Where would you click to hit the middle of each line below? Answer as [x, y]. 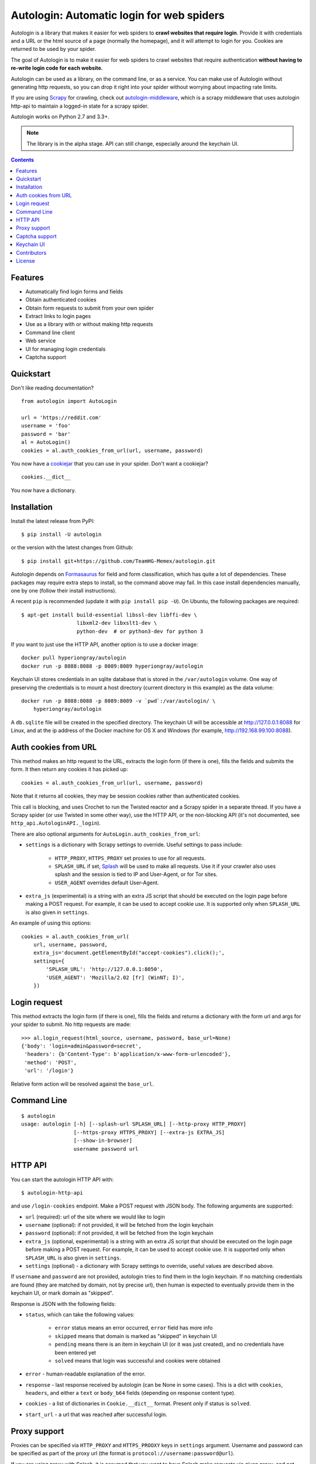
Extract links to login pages [58, 316]
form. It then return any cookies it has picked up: [69, 769]
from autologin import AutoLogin [69, 401]
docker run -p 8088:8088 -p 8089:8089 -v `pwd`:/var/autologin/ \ [118, 701]
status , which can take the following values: [80, 1314]
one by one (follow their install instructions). [64, 591]
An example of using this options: [51, 923]
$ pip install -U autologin [61, 535]
